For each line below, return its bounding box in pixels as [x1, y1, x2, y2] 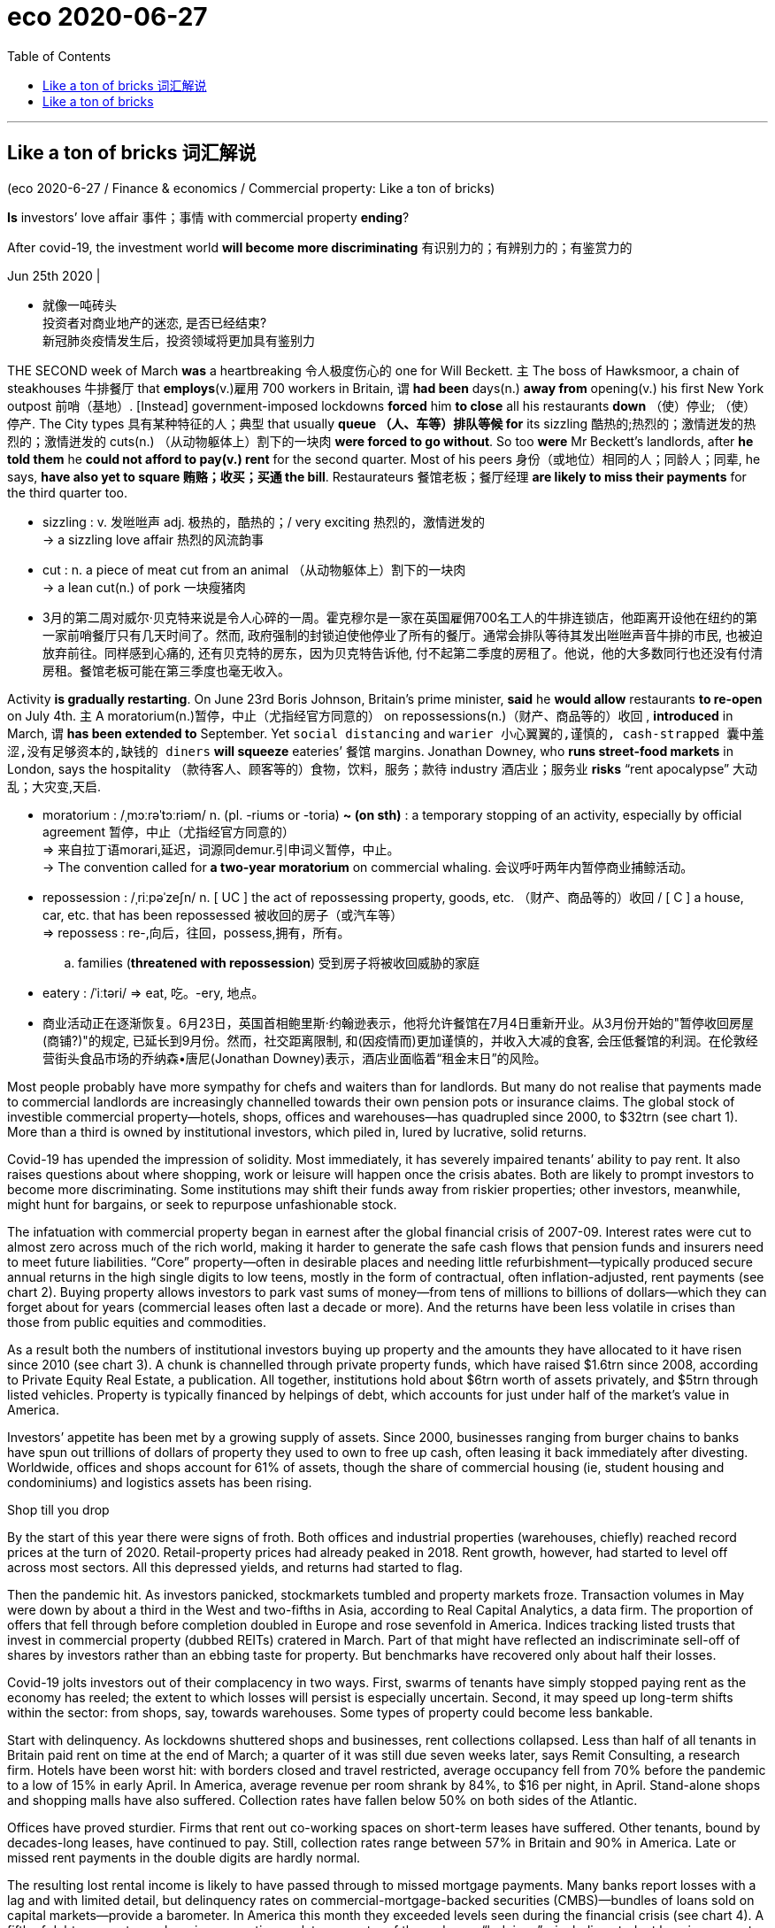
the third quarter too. [7, 484, 128, 500]
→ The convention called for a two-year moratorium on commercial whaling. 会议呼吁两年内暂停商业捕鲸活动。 [42, 859, 694, 875]
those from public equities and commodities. [7, 1314, 267, 1330]
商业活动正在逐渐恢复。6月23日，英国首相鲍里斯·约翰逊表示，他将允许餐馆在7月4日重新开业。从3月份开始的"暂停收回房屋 [42, 1014, 755, 1030]
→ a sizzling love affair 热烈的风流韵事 [42, 531, 265, 547]
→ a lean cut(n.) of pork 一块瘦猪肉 [42, 579, 246, 595]
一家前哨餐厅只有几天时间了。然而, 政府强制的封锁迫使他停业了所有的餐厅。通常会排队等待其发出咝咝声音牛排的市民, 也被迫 [42, 627, 763, 643]
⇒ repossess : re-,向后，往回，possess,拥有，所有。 [42, 924, 350, 940]
